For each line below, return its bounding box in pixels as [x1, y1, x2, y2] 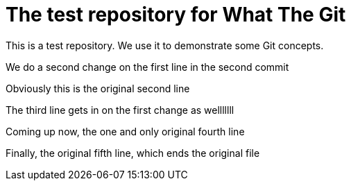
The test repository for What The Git [6, 3, 346, 26]
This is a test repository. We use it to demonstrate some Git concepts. [6, 39, 324, 51]
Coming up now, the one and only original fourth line [6, 125, 245, 137]
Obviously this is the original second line [6, 82, 190, 94]
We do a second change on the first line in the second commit [6, 60, 289, 73]
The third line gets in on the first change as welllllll [6, 103, 234, 116]
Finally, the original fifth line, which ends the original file [6, 146, 260, 159]
